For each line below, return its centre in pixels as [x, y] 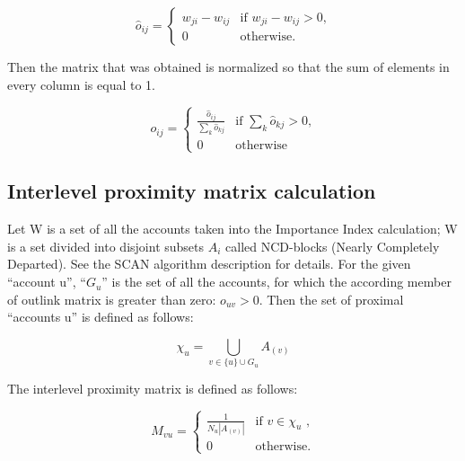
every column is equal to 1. [81, 84]
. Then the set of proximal [331, 299]
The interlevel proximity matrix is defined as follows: [153, 389]
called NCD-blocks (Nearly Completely [333, 246]
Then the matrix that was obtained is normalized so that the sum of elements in [228, 66]
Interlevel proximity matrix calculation [192, 191]
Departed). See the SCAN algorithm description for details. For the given [209, 264]
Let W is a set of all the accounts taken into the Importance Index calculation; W [232, 229]
